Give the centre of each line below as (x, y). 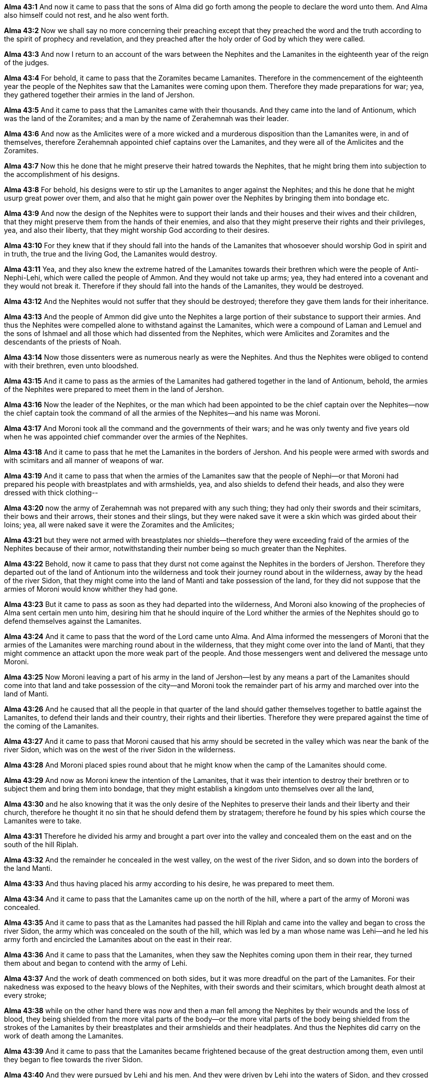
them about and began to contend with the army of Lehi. (96, 963)
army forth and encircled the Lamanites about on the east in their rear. (118, 939)
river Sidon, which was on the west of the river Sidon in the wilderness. (120, 750)
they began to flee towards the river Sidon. (73, 1059)
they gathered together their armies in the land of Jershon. (99, 95)
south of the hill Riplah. (41, 844)
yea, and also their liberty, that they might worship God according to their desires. (137, 230)
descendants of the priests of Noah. (63, 342)
